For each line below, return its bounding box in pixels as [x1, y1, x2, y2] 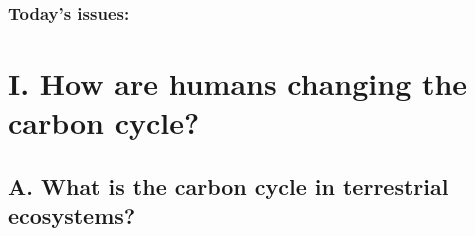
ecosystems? [8, 200, 136, 231]
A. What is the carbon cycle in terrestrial [8, 170, 449, 201]
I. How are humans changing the [8, 63, 468, 104]
